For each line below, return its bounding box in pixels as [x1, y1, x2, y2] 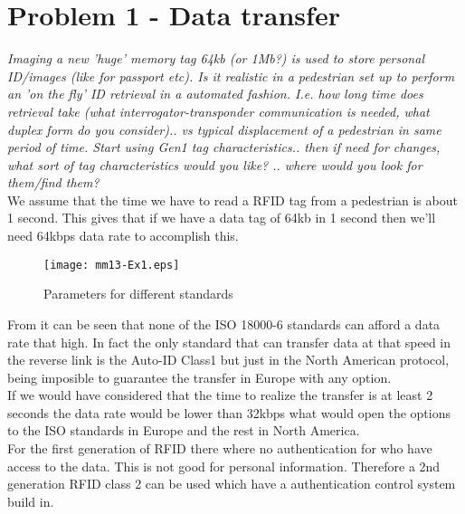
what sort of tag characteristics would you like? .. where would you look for [7, 155, 422, 174]
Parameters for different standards [43, 284, 233, 303]
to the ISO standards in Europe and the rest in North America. [7, 421, 360, 440]
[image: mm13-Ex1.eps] [43, 258, 180, 271]
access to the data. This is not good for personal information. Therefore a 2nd [7, 456, 441, 475]
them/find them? [7, 173, 100, 192]
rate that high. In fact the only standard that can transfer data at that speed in [7, 332, 451, 351]
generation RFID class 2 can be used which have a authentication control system [7, 474, 456, 493]
